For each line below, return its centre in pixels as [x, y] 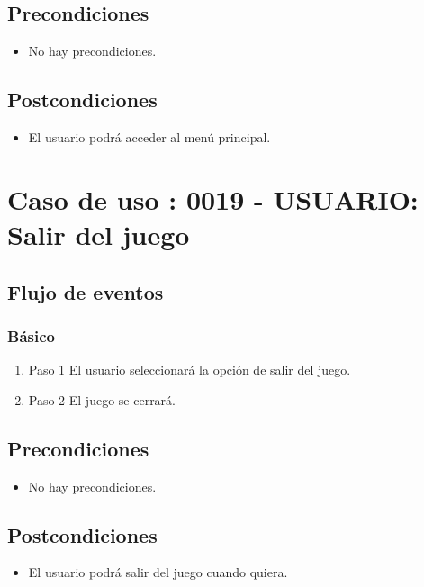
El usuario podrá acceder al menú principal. [149, 137]
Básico [31, 335]
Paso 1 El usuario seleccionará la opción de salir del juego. [189, 370]
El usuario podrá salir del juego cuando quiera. [158, 572]
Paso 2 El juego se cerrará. [102, 399]
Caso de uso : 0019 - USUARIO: [213, 199]
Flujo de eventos [86, 291]
